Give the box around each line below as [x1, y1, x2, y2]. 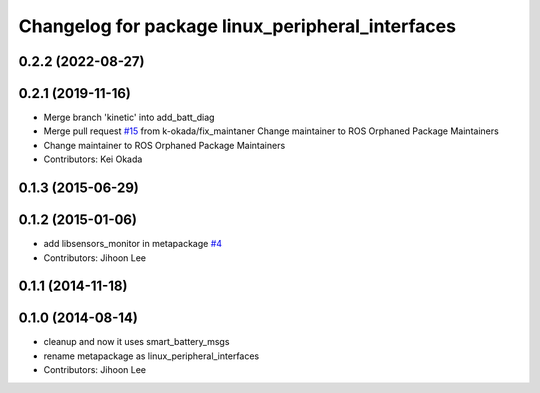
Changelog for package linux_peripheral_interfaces [18, 15, 457, 37]
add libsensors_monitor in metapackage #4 [43, 238, 223, 250]
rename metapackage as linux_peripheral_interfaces [43, 350, 260, 362]
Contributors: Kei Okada [43, 153, 143, 165]
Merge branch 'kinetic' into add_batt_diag [43, 111, 215, 124]
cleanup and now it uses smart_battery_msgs [43, 336, 230, 348]
